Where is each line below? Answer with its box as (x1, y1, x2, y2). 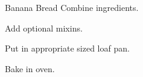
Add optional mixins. (5, 21, 83, 34)
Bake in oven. (5, 62, 55, 75)
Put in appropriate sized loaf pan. (5, 42, 130, 55)
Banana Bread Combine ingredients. (5, 1, 139, 13)
